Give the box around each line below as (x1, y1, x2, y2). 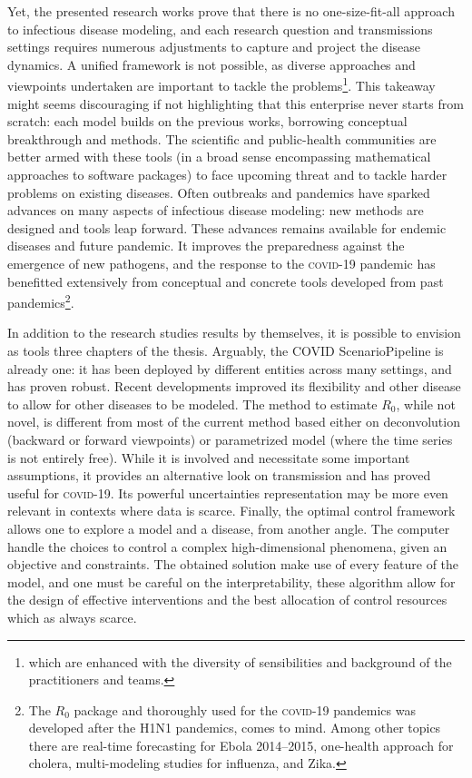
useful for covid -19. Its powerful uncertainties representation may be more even (7, 483, 448, 502)
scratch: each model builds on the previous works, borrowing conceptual (7, 112, 408, 131)
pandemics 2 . (7, 291, 74, 311)
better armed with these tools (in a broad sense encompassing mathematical (7, 147, 431, 166)
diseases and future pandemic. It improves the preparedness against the (7, 236, 405, 255)
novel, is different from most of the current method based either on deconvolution (7, 412, 460, 431)
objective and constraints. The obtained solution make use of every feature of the (7, 555, 459, 574)
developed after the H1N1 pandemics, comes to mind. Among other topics (28, 718, 441, 737)
